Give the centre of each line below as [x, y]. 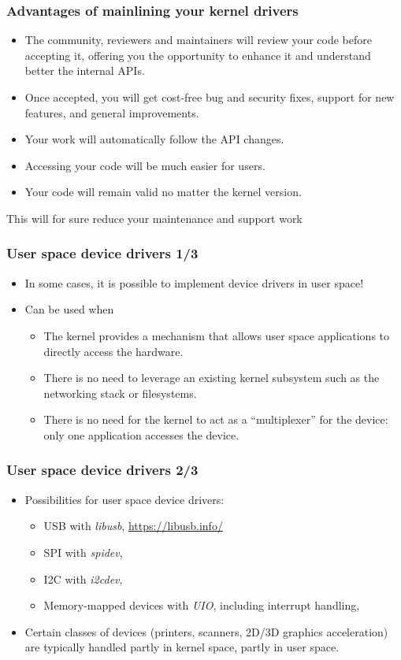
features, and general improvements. [112, 112]
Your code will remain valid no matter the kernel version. [163, 192]
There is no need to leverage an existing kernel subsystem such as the [212, 378]
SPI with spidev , [83, 552]
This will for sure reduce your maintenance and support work [154, 218]
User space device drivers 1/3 [102, 253]
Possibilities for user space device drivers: [124, 499]
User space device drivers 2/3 [102, 470]
